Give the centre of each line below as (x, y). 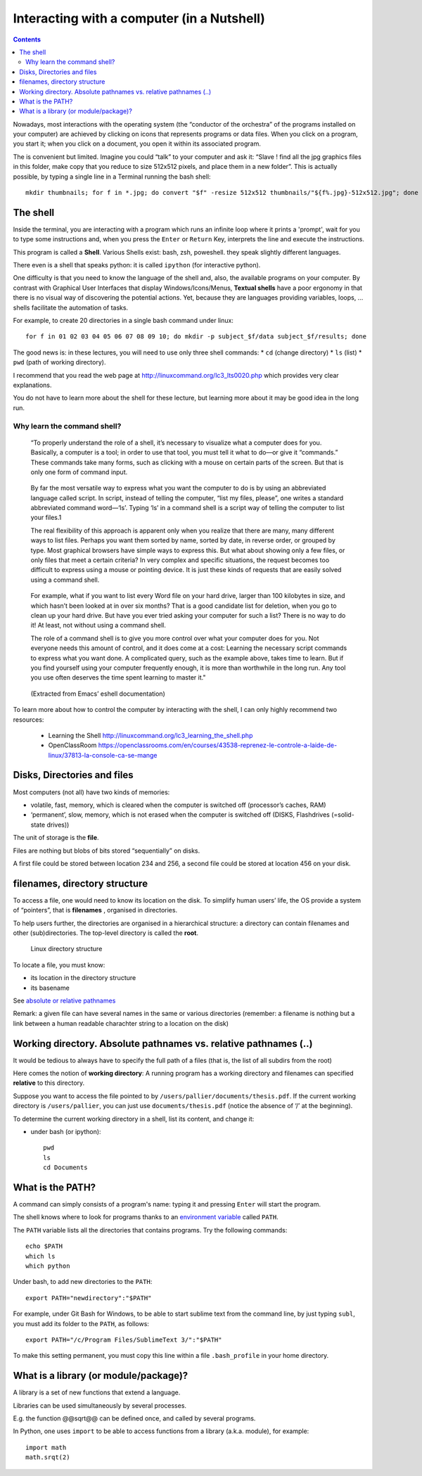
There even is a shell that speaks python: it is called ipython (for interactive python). (137, 265)
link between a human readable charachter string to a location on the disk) (121, 1023)
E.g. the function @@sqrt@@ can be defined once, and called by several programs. (134, 1418)
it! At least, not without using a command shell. (98, 625)
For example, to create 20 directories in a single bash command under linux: (123, 321)
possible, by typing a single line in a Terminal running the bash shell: (112, 177)
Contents (27, 39)
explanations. (32, 385)
